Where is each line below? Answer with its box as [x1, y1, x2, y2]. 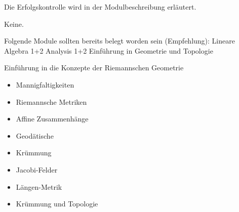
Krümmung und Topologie [16, 198, 98, 209]
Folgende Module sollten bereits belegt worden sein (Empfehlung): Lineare [4, 35, 235, 46]
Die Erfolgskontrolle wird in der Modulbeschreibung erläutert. [4, 2, 196, 12]
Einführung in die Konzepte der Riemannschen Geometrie [4, 62, 184, 73]
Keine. [4, 18, 24, 29]
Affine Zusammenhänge [16, 113, 89, 124]
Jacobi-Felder [16, 164, 58, 175]
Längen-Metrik [16, 181, 62, 192]
